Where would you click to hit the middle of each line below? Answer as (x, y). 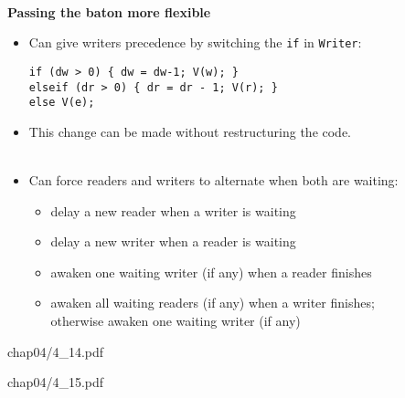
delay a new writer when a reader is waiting (173, 241)
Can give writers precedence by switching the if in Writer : (195, 42)
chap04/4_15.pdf (56, 382)
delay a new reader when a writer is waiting (173, 210)
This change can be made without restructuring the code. (190, 131)
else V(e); (62, 103)
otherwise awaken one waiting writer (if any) (176, 320)
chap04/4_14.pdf (56, 351)
